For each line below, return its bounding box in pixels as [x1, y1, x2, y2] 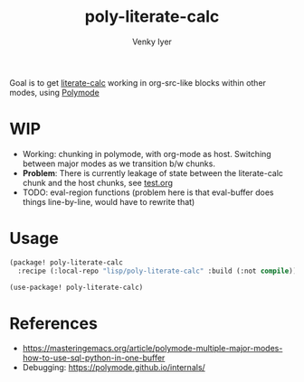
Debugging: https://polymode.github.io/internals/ [22, 362, 205, 373]
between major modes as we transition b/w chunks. [22, 158, 215, 169]
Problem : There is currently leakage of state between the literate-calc [22, 167, 283, 178]
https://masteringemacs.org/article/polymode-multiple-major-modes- [22, 343, 283, 354]
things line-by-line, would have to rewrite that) [22, 196, 195, 207]
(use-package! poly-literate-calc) [9, 283, 144, 292]
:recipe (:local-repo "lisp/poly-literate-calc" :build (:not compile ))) [17, 266, 301, 275]
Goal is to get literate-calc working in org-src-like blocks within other [9, 77, 267, 88]
